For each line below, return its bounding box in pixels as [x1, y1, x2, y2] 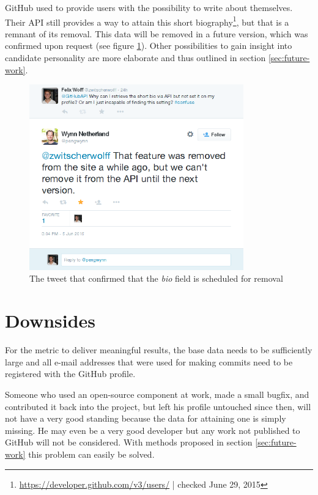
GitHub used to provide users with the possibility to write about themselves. [5, 1, 293, 13]
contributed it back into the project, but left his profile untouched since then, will [5, 400, 311, 413]
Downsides [5, 308, 96, 333]
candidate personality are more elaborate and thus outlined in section [5, 51, 266, 64]
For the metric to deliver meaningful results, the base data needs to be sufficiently [5, 343, 312, 356]
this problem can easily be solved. [28, 447, 155, 460]
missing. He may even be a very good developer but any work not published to [5, 424, 300, 436]
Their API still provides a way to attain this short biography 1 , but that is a [5, 13, 289, 28]
